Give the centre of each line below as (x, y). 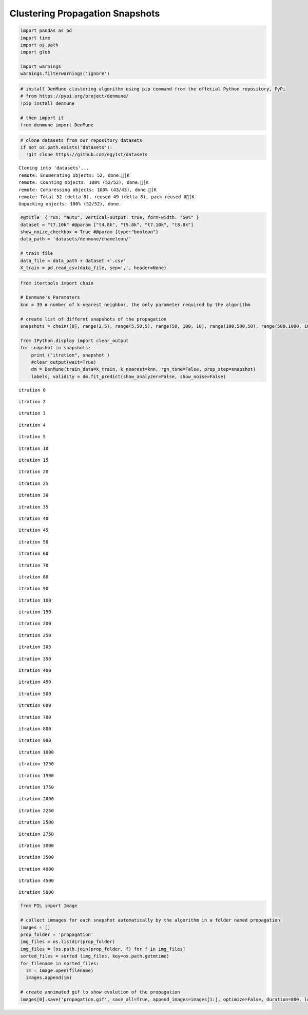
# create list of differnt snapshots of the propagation (93, 319)
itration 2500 (36, 822)
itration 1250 (36, 764)
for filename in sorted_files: (60, 963)
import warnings (41, 67)
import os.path (39, 45)
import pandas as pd (46, 31)
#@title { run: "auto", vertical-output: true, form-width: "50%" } (110, 218)
